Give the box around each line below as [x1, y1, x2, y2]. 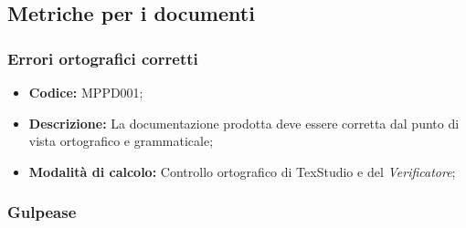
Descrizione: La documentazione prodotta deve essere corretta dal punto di [28, 113, 460, 132]
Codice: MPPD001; [28, 83, 143, 101]
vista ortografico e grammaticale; [28, 131, 214, 150]
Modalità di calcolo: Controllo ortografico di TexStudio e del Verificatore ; [28, 161, 456, 181]
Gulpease [7, 201, 77, 223]
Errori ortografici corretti [7, 47, 198, 69]
